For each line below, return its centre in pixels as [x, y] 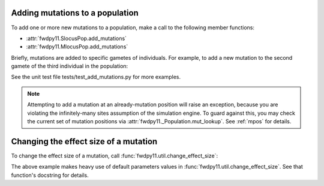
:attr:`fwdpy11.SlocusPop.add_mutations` [76, 38]
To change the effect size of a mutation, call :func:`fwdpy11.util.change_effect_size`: [115, 155]
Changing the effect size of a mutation [84, 141]
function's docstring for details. [50, 175]
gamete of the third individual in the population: [70, 66]
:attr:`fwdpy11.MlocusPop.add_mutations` [77, 47]
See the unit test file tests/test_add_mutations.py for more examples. [96, 77]
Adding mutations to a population [75, 13]
